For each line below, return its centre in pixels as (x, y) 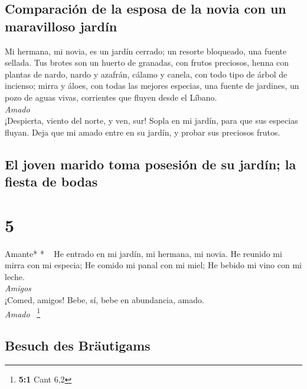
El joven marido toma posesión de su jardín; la (151, 164)
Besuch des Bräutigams (78, 345)
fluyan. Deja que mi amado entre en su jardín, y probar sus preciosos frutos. (143, 132)
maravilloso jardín (61, 26)
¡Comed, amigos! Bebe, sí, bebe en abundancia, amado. (104, 300)
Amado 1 (23, 313)
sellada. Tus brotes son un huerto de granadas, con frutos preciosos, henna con (147, 62)
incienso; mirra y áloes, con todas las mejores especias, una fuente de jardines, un (152, 86)
